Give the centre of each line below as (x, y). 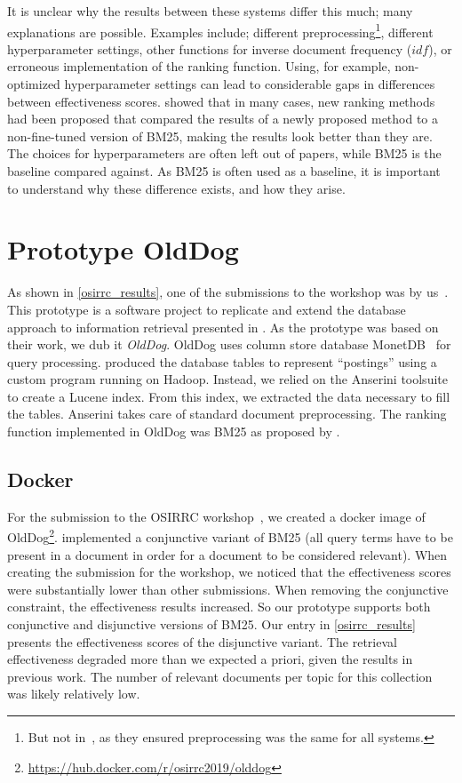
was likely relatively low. (74, 694)
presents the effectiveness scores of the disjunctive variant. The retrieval (202, 641)
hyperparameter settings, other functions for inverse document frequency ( (210, 48)
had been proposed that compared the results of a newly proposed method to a (223, 119)
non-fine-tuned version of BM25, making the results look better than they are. (220, 136)
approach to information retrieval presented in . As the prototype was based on (223, 327)
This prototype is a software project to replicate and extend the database (207, 309)
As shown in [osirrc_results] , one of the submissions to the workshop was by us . (228, 292)
